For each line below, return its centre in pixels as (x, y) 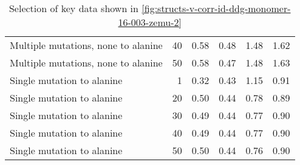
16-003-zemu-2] (150, 22)
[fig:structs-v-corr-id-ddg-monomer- (216, 8)
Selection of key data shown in (73, 8)
